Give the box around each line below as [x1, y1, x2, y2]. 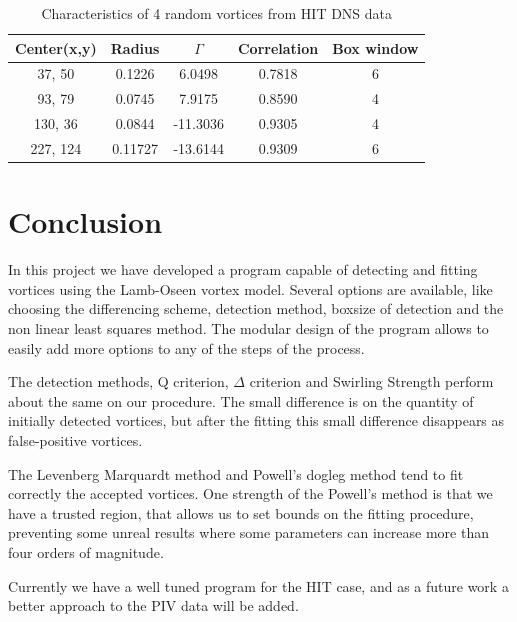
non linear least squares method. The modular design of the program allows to [8, 317, 489, 338]
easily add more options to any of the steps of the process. [8, 337, 365, 358]
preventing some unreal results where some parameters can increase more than [8, 522, 489, 543]
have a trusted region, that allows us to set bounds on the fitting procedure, [8, 502, 474, 523]
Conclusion [8, 201, 163, 242]
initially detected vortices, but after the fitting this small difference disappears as [8, 410, 505, 431]
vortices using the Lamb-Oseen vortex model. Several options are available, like [8, 278, 493, 299]
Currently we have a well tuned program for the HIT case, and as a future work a [8, 575, 509, 596]
